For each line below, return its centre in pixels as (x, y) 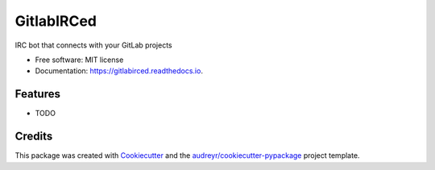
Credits (34, 137)
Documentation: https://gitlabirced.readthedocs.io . (119, 71)
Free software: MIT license (79, 60)
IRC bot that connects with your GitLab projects (93, 45)
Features (37, 94)
